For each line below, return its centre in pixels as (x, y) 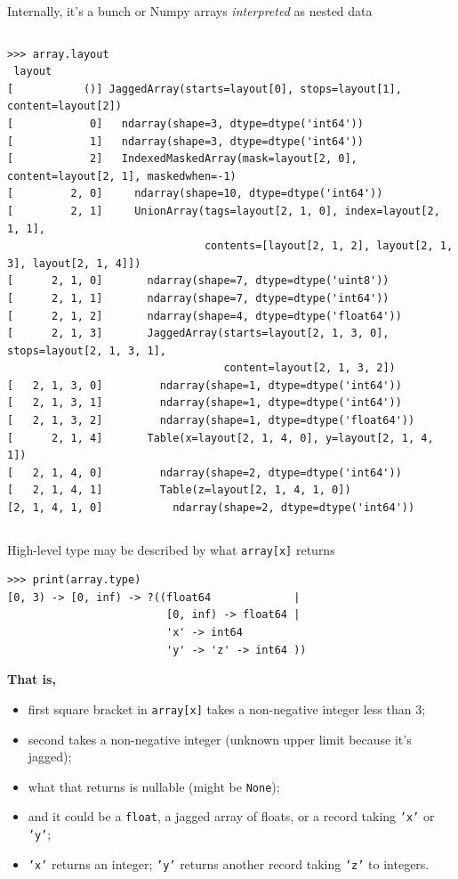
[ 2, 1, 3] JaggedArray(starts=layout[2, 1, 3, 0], (198, 334)
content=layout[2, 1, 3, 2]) (309, 368)
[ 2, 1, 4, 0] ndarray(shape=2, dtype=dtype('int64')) (205, 472)
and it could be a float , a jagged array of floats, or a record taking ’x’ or (231, 816)
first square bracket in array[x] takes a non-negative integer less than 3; (227, 708)
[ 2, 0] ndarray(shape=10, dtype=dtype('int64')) (195, 194)
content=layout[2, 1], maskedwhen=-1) (122, 176)
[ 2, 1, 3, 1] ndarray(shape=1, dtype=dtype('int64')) (205, 403)
